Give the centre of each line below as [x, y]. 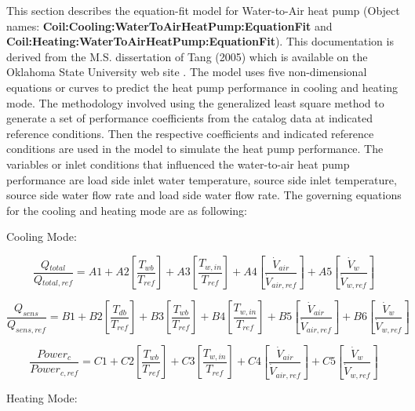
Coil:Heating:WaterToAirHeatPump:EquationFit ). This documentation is [200, 41]
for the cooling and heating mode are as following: [127, 210]
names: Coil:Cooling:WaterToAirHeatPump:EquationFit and [169, 25]
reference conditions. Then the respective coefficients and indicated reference [190, 133]
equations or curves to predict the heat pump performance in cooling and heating [202, 87]
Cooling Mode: [42, 236]
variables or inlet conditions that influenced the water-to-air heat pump [178, 164]
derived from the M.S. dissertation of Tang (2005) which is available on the [187, 56]
